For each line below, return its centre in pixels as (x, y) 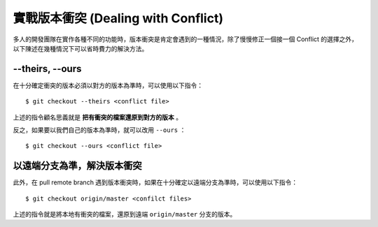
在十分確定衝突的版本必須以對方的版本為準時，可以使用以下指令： (108, 85)
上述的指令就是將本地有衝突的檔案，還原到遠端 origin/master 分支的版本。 (125, 214)
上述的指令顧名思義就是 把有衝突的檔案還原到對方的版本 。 (97, 117)
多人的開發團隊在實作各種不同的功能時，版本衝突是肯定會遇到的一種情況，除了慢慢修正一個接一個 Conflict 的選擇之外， (185, 39)
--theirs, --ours (47, 69)
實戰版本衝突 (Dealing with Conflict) (118, 18)
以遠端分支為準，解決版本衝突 (77, 166)
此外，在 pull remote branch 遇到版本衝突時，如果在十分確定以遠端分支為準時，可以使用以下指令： (155, 182)
